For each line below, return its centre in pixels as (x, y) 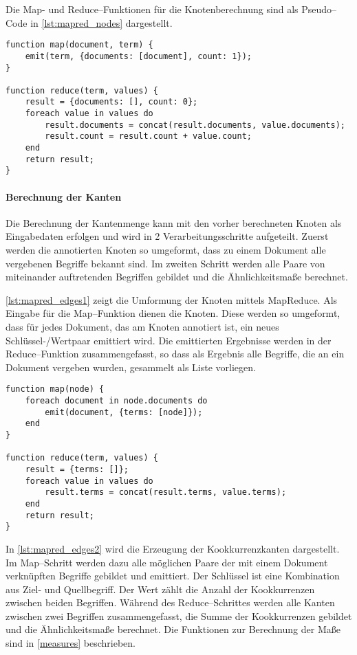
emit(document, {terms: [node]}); (124, 412)
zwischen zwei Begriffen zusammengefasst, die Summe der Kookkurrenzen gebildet (179, 615)
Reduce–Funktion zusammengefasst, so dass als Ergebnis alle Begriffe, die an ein (175, 354)
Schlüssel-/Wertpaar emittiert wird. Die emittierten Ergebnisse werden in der (169, 340)
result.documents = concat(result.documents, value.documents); (195, 125)
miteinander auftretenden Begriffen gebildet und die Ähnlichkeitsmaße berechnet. (177, 277)
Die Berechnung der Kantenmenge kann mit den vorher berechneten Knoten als (174, 222)
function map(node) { (55, 389)
